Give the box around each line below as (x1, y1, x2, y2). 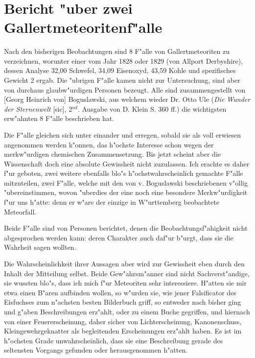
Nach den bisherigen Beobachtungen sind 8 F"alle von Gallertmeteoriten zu (4, 46, 230, 56)
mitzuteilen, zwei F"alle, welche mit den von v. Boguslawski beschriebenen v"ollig (4, 177, 248, 188)
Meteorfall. (4, 206, 37, 216)
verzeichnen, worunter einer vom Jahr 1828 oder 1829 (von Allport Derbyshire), (4, 55, 243, 66)
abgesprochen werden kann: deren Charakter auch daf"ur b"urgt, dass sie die (4, 232, 233, 242)
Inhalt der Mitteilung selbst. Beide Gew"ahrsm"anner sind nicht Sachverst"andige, (4, 268, 250, 278)
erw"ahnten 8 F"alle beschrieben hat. (4, 113, 115, 123)
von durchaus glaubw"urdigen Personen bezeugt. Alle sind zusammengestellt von (4, 84, 246, 95)
